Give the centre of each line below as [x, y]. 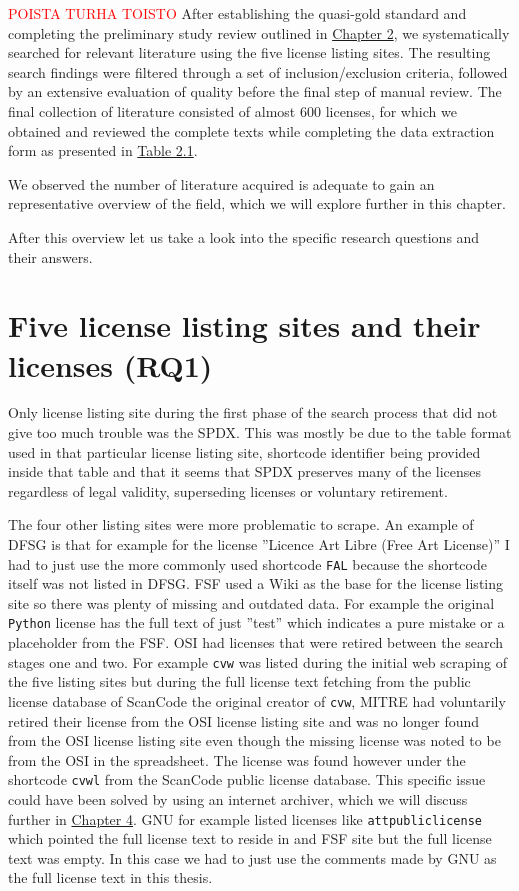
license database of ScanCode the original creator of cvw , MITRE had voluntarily [257, 700]
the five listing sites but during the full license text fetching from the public [239, 681]
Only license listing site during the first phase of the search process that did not [253, 412]
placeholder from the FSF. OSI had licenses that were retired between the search [256, 642]
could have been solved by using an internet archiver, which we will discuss [238, 799]
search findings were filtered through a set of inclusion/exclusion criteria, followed [258, 71]
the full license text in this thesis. [110, 877]
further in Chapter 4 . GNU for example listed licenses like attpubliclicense [245, 818]
